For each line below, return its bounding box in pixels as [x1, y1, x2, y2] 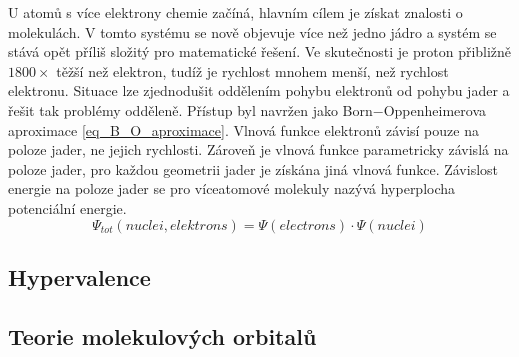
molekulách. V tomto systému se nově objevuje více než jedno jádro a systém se [8, 21, 497, 42]
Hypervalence [8, 261, 151, 292]
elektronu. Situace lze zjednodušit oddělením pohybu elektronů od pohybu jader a [8, 80, 510, 101]
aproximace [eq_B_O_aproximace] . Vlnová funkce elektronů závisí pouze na [8, 119, 479, 140]
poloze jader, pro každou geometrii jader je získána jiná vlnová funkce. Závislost [8, 158, 499, 179]
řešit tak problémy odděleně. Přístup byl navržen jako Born [8, 99, 373, 120]
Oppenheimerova [383, 99, 487, 120]
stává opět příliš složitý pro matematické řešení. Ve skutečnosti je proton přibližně [8, 41, 512, 62]
